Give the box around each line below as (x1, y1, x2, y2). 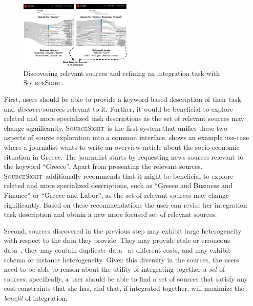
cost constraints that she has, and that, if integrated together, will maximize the (4, 283, 245, 293)
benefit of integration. (4, 292, 68, 303)
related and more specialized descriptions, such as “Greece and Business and (4, 180, 232, 190)
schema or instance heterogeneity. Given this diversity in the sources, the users (4, 254, 239, 264)
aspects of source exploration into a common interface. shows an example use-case (4, 132, 249, 142)
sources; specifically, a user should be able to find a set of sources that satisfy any (4, 273, 248, 283)
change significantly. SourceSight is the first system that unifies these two (4, 122, 228, 133)
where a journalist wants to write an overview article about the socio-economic (4, 141, 240, 152)
